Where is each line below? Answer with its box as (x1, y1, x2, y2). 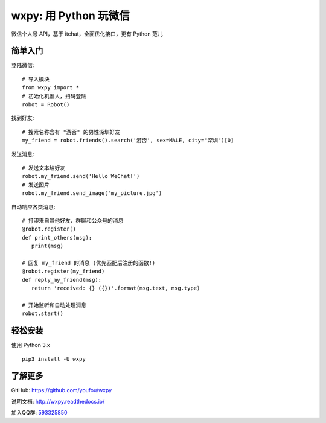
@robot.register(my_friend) (22, 268, 105, 275)
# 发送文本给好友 (22, 164, 66, 171)
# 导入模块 (22, 75, 50, 83)
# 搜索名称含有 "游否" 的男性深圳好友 (22, 129, 121, 135)
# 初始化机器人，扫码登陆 (22, 92, 87, 100)
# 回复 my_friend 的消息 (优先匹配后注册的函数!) (22, 259, 156, 266)
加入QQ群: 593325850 (11, 409, 68, 416)
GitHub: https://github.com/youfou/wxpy (11, 387, 112, 394)
